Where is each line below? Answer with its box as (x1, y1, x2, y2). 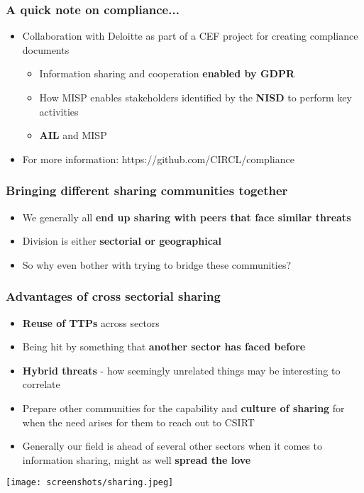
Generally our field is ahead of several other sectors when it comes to (22, 438, 322, 453)
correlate (22, 377, 60, 392)
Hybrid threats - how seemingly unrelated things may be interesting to (22, 362, 341, 377)
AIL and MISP (39, 128, 107, 143)
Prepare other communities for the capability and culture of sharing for (22, 400, 345, 415)
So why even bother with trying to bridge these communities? (22, 257, 292, 272)
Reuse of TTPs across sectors (22, 315, 160, 330)
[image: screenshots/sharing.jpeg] (6, 477, 174, 488)
